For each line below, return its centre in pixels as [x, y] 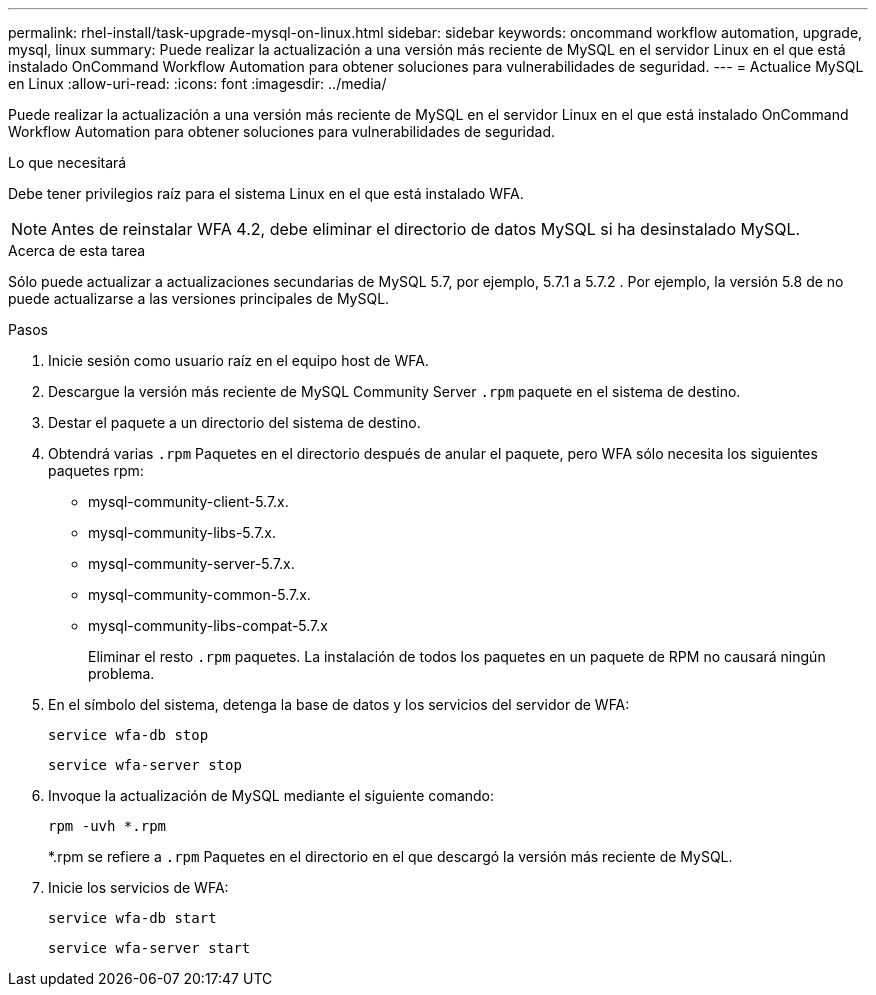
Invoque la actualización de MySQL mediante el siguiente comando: [271, 795]
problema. [121, 673]
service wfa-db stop [128, 735]
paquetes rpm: [96, 470]
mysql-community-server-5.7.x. [191, 563]
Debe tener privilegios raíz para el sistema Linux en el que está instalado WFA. [266, 193]
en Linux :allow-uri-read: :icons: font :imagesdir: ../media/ [197, 83]
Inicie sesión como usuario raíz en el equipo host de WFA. [238, 360]
